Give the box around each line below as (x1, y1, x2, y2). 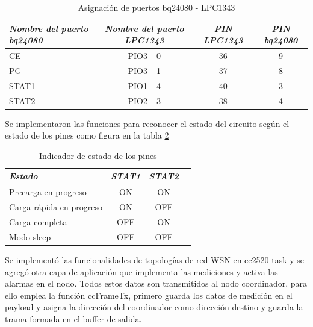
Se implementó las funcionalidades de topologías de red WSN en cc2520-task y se (5, 253, 304, 266)
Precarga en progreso (9, 185, 87, 198)
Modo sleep (9, 230, 51, 243)
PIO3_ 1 (128, 64, 161, 76)
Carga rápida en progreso (9, 201, 103, 213)
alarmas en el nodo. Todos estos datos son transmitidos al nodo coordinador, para (5, 277, 308, 290)
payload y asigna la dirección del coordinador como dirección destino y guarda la (5, 301, 303, 313)
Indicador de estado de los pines (39, 149, 157, 161)
